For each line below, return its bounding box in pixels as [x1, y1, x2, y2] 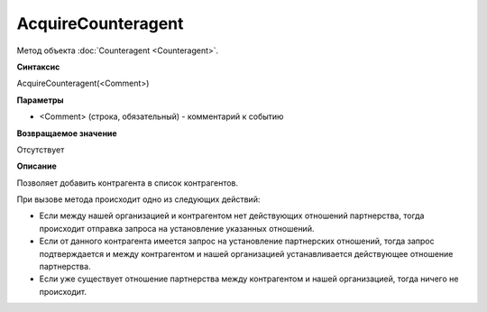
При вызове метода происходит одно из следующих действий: [16, 194, 261, 205]
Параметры [16, 95, 64, 106]
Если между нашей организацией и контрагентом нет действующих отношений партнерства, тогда [39, 210, 425, 221]
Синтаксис [16, 61, 60, 72]
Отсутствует [16, 144, 65, 155]
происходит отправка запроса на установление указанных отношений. [39, 223, 315, 234]
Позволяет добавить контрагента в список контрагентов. [16, 177, 239, 188]
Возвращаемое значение [16, 127, 117, 139]
